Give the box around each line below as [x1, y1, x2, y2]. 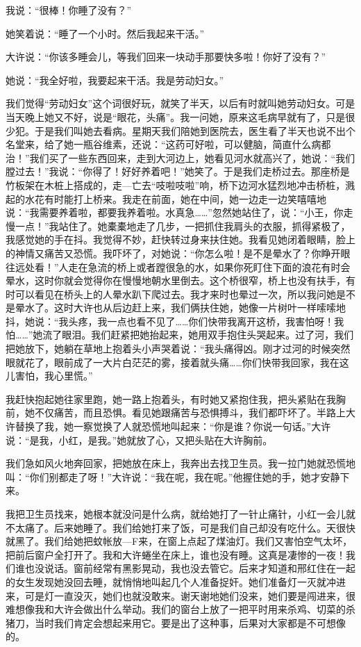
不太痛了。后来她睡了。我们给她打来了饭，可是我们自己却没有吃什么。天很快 [6, 520, 355, 534]
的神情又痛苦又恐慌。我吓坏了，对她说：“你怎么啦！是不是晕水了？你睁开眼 [6, 245, 351, 260]
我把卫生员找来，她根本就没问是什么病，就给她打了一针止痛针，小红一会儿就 [6, 507, 355, 521]
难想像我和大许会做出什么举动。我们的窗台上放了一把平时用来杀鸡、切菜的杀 [6, 602, 355, 616]
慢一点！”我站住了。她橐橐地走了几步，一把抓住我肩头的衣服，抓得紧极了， [6, 218, 351, 233]
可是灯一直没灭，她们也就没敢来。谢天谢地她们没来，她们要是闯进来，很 [24, 588, 355, 603]
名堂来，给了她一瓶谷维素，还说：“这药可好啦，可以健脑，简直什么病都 [6, 137, 331, 151]
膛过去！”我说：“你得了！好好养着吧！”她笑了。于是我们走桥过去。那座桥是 [6, 164, 350, 179]
